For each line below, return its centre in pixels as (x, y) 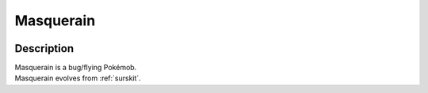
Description (44, 48)
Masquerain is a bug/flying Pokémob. (76, 68)
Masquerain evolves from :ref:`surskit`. (78, 78)
